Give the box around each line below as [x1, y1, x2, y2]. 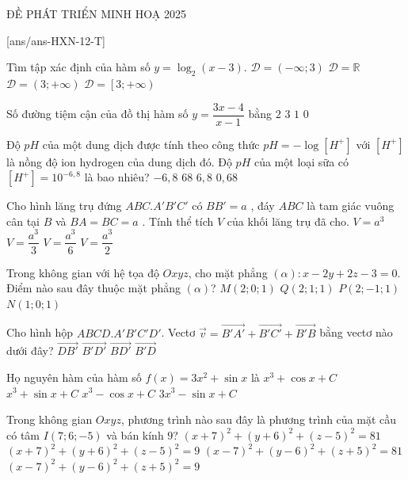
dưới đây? [6, 342, 54, 359]
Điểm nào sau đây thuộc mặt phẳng [6, 280, 181, 296]
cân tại [6, 212, 40, 229]
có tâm [6, 426, 40, 443]
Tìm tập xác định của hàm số [6, 59, 151, 75]
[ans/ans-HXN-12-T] [6, 32, 105, 48]
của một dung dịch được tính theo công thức [42, 135, 260, 152]
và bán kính [106, 426, 164, 443]
